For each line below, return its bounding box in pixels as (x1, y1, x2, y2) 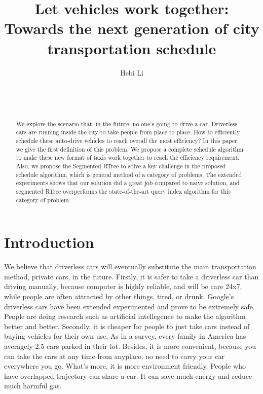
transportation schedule (47, 38, 216, 58)
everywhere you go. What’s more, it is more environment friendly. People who (4, 361, 246, 371)
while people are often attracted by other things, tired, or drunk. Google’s (4, 291, 234, 301)
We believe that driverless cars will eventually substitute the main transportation (4, 261, 256, 272)
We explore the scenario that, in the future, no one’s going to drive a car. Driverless (16, 119, 238, 128)
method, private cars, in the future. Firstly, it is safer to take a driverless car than (4, 271, 259, 281)
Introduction (4, 232, 94, 253)
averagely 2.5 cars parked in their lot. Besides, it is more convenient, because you (4, 340, 256, 351)
